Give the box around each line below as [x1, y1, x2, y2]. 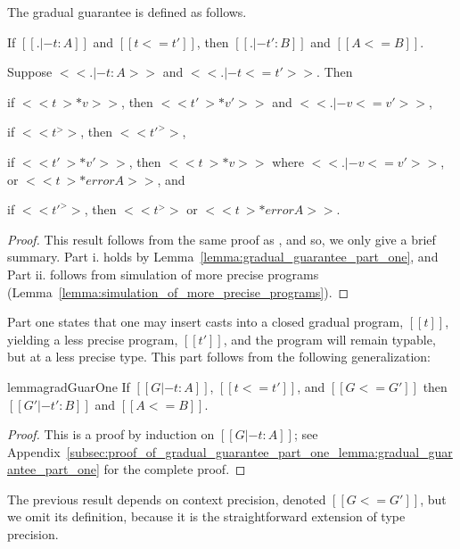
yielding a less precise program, [7, 329, 178, 348]
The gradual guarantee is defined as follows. [7, 3, 247, 21]
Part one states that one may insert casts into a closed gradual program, [7, 312, 404, 331]
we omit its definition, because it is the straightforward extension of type [7, 507, 406, 526]
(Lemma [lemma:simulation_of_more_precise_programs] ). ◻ [7, 282, 349, 301]
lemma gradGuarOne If [7, 377, 130, 395]
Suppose [7, 62, 53, 81]
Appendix [7, 442, 61, 461]
